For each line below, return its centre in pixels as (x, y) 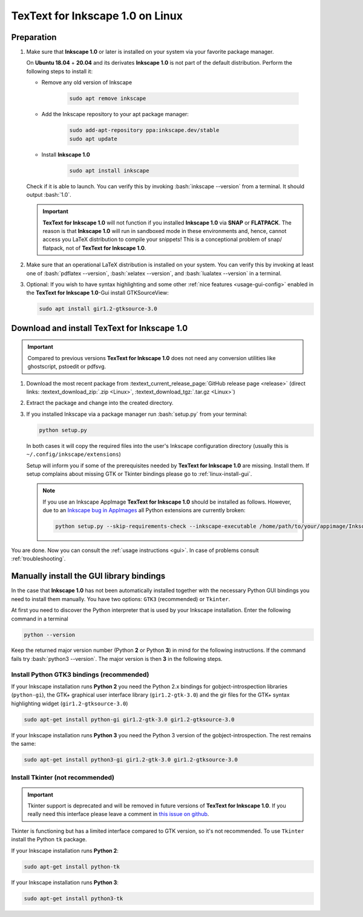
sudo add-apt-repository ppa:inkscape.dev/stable (144, 130)
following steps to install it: (60, 71)
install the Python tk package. (49, 840)
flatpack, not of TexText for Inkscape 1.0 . (94, 248)
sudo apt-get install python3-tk (74, 898)
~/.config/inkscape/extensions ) (74, 455)
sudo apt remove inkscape (108, 99)
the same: (24, 744)
